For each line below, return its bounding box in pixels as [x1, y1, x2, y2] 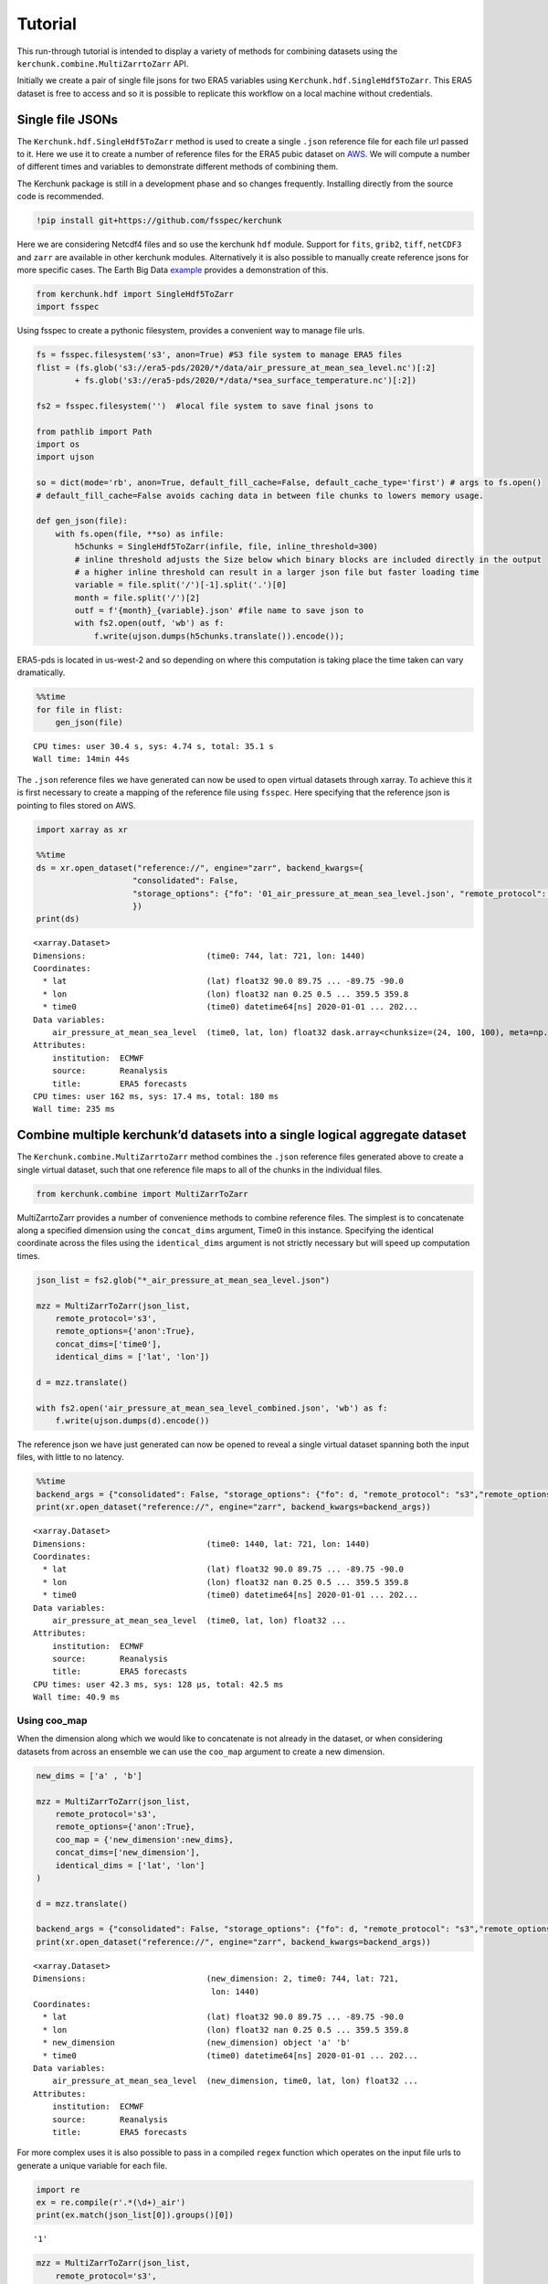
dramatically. [16, 667, 66, 678]
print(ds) [36, 914, 80, 925]
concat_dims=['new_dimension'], [55, 1847, 201, 1858]
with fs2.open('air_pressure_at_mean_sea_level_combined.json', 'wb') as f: [36, 1402, 388, 1413]
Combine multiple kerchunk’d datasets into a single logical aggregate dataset [16, 1127, 467, 1143]
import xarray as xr [36, 824, 128, 835]
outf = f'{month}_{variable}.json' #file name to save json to [74, 606, 364, 616]
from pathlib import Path [36, 426, 153, 437]
